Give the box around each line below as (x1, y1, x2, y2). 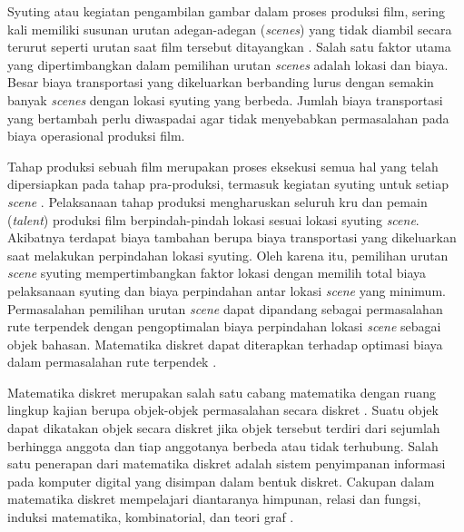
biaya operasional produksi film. (7, 126, 185, 145)
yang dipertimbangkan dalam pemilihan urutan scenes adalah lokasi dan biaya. (7, 54, 449, 74)
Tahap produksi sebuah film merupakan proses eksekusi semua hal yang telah (7, 156, 439, 175)
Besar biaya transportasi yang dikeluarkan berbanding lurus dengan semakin (7, 73, 434, 92)
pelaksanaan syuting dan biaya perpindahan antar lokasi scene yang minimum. (7, 281, 446, 300)
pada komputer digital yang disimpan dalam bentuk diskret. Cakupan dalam (7, 471, 435, 490)
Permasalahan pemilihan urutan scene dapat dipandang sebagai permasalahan (7, 299, 443, 318)
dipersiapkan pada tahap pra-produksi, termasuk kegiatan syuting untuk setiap (7, 174, 449, 193)
